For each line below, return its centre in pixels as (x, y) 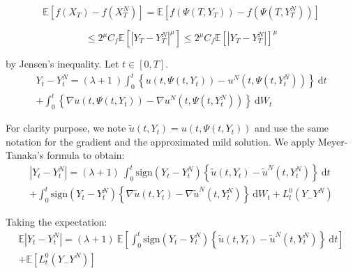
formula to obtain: (86, 155)
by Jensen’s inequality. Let (62, 63)
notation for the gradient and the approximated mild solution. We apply (160, 141)
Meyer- (333, 141)
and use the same (292, 128)
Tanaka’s (25, 155)
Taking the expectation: (57, 222)
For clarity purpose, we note (66, 128)
